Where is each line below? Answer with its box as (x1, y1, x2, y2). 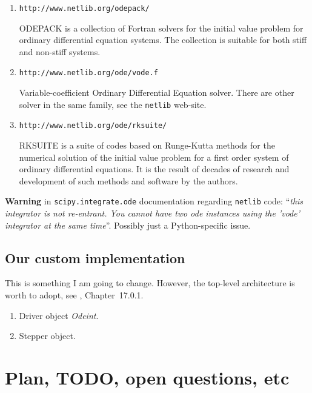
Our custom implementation (5, 248, 185, 267)
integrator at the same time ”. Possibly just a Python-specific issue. (5, 218, 251, 231)
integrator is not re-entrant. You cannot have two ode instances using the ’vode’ (5, 207, 300, 220)
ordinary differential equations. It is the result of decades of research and (19, 163, 290, 175)
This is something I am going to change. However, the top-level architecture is (5, 277, 295, 289)
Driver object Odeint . (19, 309, 99, 321)
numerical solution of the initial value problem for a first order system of (19, 150, 289, 163)
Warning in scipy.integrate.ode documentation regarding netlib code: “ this (5, 195, 304, 207)
